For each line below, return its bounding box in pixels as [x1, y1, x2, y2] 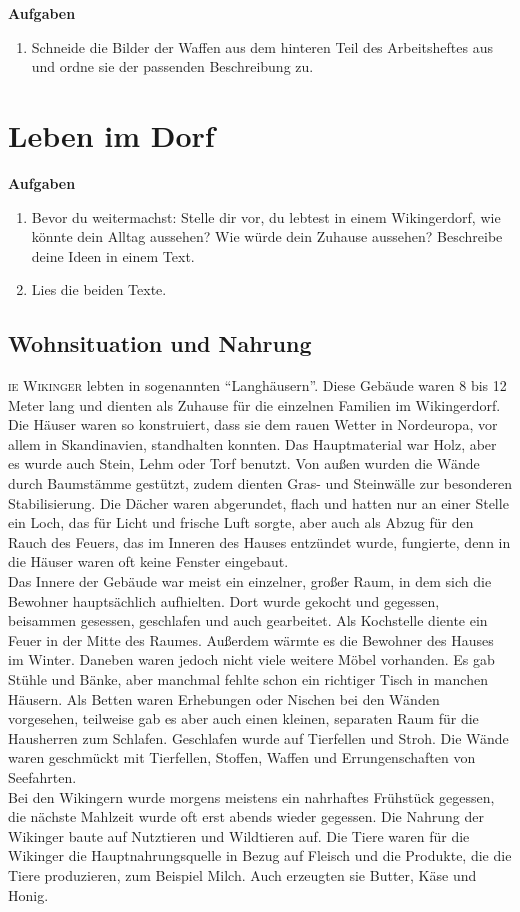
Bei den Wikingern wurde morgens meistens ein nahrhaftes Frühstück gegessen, [8, 786, 495, 807]
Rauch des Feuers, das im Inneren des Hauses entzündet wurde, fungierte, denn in [8, 531, 511, 552]
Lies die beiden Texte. [31, 279, 167, 300]
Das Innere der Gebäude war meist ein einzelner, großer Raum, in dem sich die [8, 571, 492, 592]
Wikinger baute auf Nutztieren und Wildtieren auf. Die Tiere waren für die [8, 825, 470, 846]
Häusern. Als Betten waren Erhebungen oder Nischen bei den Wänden [8, 688, 440, 709]
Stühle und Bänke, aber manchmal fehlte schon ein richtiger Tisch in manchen [8, 668, 488, 689]
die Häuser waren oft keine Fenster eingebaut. [8, 551, 289, 572]
